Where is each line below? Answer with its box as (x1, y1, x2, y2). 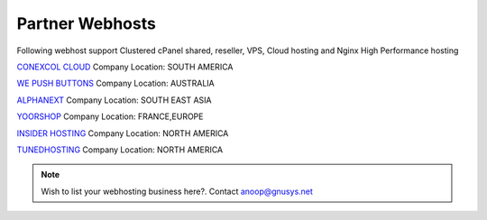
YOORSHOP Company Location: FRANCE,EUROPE (16, 111, 204, 122)
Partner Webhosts (16, 14, 157, 33)
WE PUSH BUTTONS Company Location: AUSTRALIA (16, 78, 216, 89)
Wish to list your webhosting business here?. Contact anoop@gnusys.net (41, 186, 313, 197)
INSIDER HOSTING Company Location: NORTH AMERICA (16, 127, 229, 139)
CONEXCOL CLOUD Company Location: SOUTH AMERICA (16, 61, 234, 72)
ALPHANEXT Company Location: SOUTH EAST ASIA (16, 95, 212, 105)
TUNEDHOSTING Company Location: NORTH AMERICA (16, 144, 224, 155)
